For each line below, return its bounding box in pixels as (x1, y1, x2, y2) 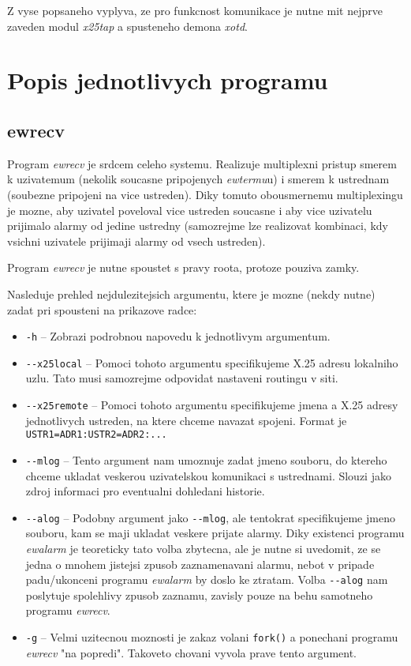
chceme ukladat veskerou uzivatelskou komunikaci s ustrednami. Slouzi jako (25, 467, 391, 484)
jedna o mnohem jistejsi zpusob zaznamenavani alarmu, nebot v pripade (25, 555, 375, 572)
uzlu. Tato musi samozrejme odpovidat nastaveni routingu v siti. (25, 370, 338, 386)
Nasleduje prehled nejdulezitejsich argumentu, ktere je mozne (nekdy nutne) (7, 285, 376, 302)
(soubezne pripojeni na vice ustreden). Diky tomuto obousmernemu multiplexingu (7, 186, 403, 202)
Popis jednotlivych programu (7, 64, 328, 96)
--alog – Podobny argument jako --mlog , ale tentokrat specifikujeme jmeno (25, 509, 395, 525)
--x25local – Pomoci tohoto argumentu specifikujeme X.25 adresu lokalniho (25, 354, 398, 371)
